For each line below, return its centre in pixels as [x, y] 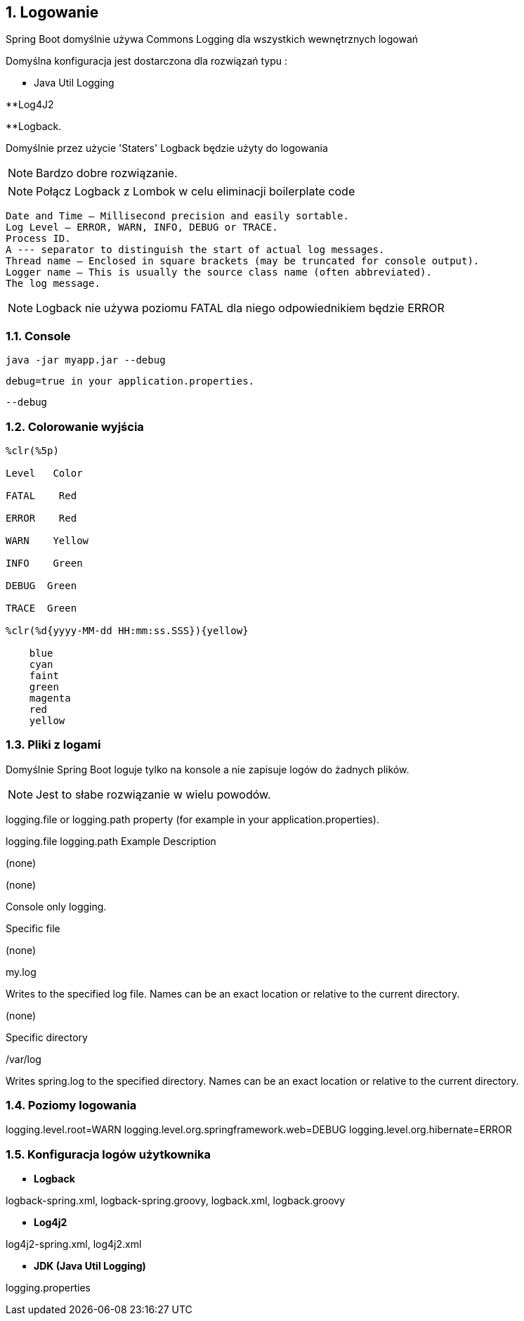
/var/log [24, 1059]
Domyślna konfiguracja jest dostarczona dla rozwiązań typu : [146, 61]
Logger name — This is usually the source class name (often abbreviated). [219, 272]
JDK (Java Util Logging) [90, 1266]
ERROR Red [41, 518]
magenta [50, 698]
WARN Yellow [47, 540]
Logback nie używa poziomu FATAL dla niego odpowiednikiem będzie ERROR [240, 308]
